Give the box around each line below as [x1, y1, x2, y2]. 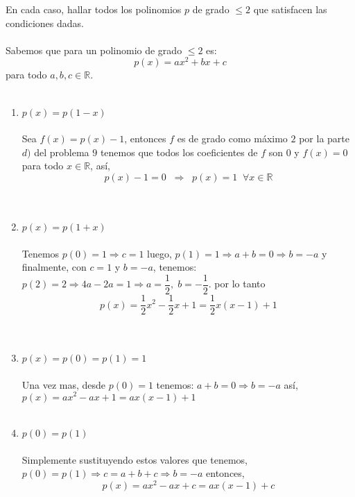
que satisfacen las [253, 2, 327, 16]
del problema [34, 144, 89, 159]
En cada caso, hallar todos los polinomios [6, 2, 182, 16]
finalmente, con [21, 260, 87, 274]
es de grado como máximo [177, 131, 288, 146]
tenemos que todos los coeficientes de [100, 144, 258, 159]
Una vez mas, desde [21, 377, 106, 391]
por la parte [299, 131, 349, 146]
